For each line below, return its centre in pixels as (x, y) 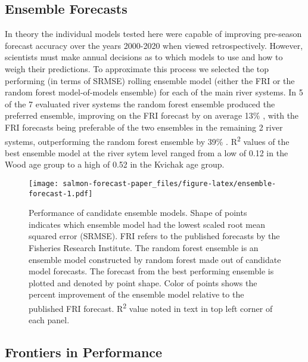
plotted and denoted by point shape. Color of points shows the (143, 282)
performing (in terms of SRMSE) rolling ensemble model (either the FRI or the (150, 80)
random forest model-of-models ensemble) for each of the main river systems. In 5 (154, 92)
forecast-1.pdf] (61, 194)
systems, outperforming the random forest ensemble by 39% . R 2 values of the (147, 140)
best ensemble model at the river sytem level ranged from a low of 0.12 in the (147, 152)
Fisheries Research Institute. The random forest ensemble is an (144, 248)
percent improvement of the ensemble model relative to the (136, 294)
